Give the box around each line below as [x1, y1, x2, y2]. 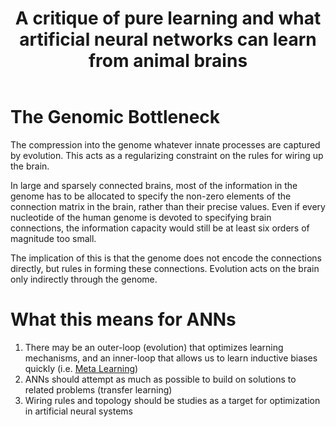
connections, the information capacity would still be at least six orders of [10, 222, 310, 234]
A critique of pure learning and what [14, 7, 322, 30]
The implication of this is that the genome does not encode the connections [10, 252, 322, 264]
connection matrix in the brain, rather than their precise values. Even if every [10, 200, 326, 212]
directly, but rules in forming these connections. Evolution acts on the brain [10, 262, 320, 274]
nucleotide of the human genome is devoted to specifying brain [10, 211, 272, 223]
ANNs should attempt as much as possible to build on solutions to [24, 373, 297, 385]
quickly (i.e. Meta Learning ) [24, 362, 139, 374]
